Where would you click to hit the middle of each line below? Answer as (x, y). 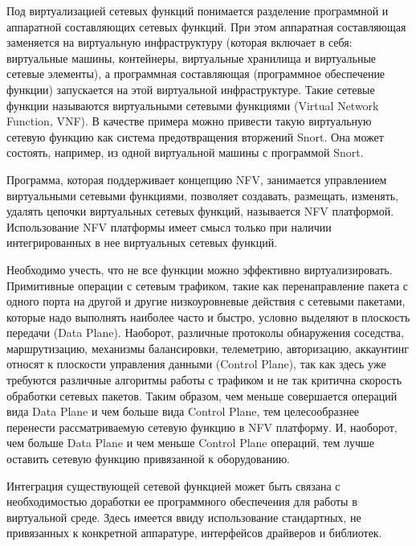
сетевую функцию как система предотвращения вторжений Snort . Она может (195, 136)
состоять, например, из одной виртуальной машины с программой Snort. (185, 152)
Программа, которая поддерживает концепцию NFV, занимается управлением (197, 179)
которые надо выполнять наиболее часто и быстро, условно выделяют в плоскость (208, 316)
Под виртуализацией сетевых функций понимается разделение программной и (198, 10)
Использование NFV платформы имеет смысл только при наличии (169, 226)
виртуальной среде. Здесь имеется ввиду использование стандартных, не (184, 517)
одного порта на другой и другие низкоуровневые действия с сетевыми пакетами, (206, 301)
